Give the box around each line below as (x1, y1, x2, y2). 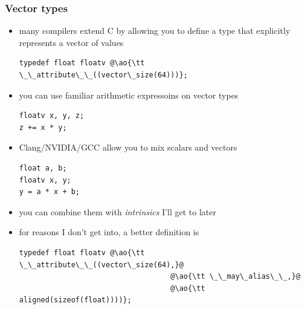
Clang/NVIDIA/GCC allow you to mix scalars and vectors (19, 141, 237, 154)
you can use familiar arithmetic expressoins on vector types (19, 88, 239, 101)
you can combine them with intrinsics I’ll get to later (19, 205, 216, 218)
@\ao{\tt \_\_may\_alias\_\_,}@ (170, 272, 301, 281)
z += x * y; (19, 123, 67, 132)
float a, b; (19, 163, 67, 172)
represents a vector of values (19, 36, 124, 48)
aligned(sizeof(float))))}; (19, 296, 132, 305)
